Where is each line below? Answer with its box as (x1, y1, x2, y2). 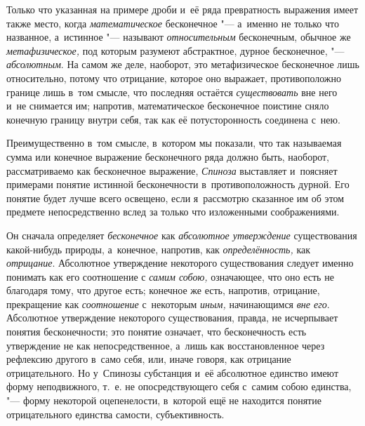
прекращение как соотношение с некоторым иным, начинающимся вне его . (6, 296, 330, 311)
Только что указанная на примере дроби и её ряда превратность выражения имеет (6, 2, 359, 16)
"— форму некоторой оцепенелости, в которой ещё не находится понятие (6, 393, 321, 408)
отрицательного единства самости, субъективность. (6, 406, 225, 421)
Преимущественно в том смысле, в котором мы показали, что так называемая (6, 135, 342, 150)
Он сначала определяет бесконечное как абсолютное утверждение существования (6, 227, 357, 242)
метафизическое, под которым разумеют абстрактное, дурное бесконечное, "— (6, 43, 345, 58)
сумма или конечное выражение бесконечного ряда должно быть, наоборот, (6, 149, 329, 164)
